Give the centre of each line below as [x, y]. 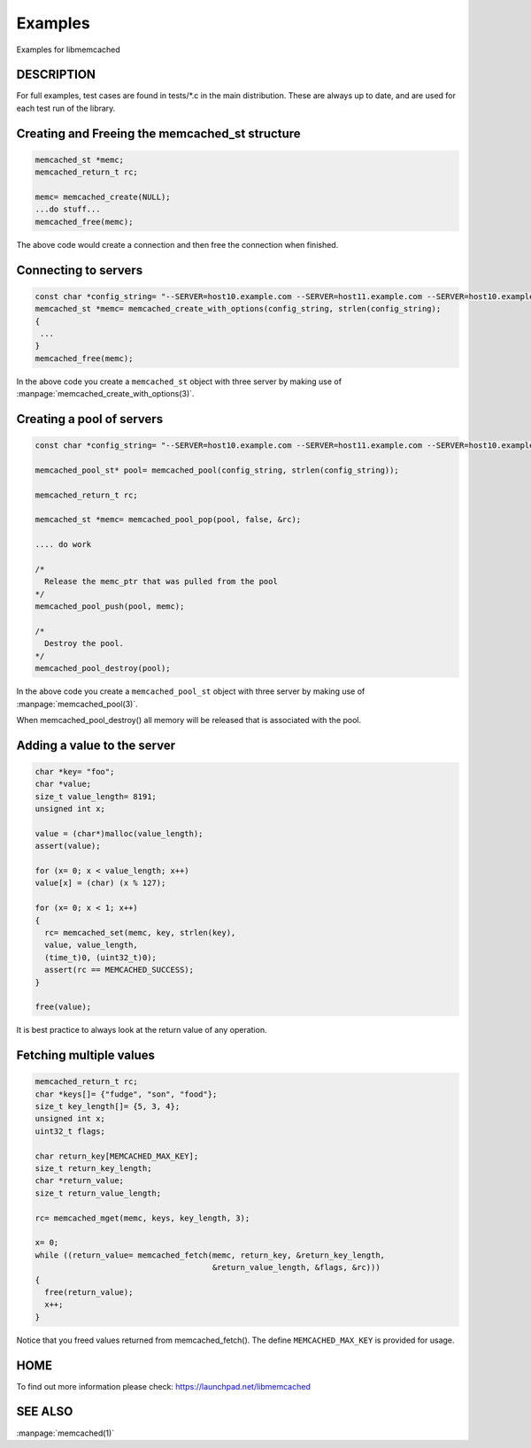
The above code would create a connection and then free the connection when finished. [177, 244]
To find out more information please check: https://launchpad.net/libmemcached [164, 1386]
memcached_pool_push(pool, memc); [110, 607]
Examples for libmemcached [69, 50]
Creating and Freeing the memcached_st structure [158, 133]
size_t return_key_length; [93, 1169]
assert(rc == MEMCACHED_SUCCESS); [119, 970]
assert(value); [68, 846]
